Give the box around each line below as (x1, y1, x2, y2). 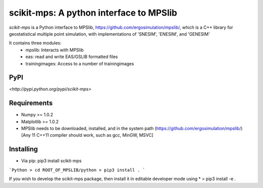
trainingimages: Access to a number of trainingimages (25, 61, 134, 66)
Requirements (9, 99, 53, 107)
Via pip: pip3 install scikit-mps (21, 158, 82, 164)
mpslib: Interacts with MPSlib (25, 47, 84, 53)
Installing (9, 145, 38, 153)
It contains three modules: (9, 40, 62, 46)
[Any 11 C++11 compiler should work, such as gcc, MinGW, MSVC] (21, 132, 153, 138)
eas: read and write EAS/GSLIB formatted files (25, 54, 118, 60)
